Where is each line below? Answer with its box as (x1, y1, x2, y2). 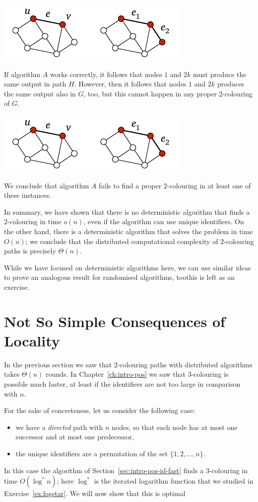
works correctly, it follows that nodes (50, 69, 162, 79)
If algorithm (4, 69, 41, 79)
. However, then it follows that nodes (74, 79, 187, 89)
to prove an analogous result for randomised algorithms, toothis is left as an (4, 272, 235, 282)
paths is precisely (4, 246, 56, 256)
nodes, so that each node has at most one (111, 421, 238, 432)
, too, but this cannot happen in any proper (83, 88, 217, 98)
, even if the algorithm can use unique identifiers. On (83, 216, 244, 227)
